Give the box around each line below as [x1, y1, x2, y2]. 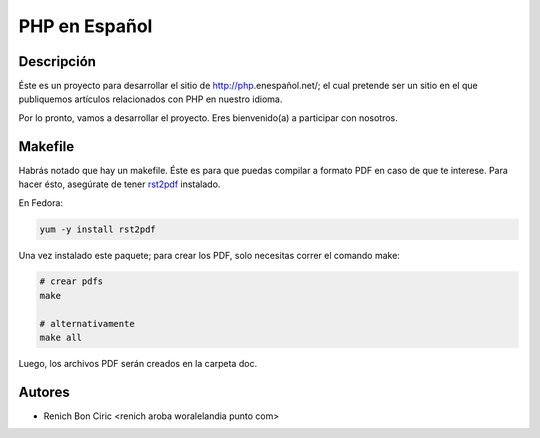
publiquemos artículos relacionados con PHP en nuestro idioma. [18, 93, 283, 105]
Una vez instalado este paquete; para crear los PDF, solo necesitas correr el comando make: [18, 249, 400, 261]
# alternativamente [39, 318, 135, 329]
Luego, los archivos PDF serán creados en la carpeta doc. [18, 358, 258, 370]
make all [39, 332, 83, 344]
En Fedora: [18, 196, 64, 209]
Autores [18, 383, 70, 400]
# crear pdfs [39, 276, 104, 287]
